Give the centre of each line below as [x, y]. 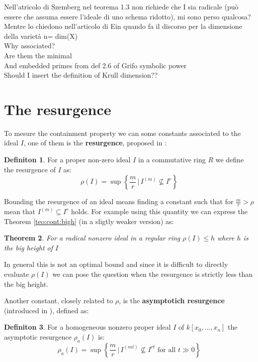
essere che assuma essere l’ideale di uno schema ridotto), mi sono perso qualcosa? [128, 16]
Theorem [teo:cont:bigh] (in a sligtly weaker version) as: [89, 221]
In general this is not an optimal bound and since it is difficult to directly [116, 264]
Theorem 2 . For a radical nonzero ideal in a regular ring [92, 238]
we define [230, 160]
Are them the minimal [38, 55]
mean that [20, 211]
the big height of [29, 247]
